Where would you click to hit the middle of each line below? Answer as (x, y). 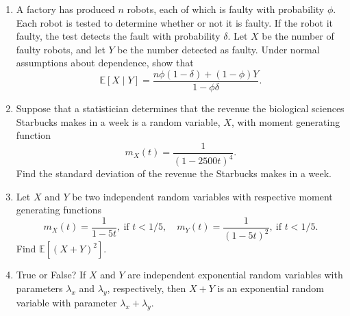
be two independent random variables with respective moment (202, 196)
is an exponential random (271, 288)
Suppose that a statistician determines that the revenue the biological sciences (180, 108)
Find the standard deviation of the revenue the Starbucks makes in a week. (174, 173)
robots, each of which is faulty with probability (226, 9)
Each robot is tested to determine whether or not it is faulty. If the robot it (175, 22)
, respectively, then (147, 288)
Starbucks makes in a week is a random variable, (118, 121)
